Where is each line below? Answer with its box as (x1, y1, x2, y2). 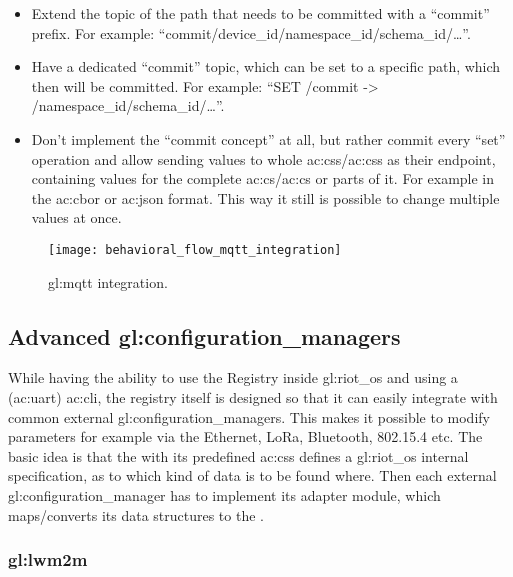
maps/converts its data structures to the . (8, 504, 264, 525)
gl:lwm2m (8, 547, 88, 572)
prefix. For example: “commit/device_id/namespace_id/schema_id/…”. (31, 22, 471, 43)
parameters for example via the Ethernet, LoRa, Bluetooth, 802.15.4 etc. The (8, 426, 483, 447)
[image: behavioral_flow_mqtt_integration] (48, 242, 342, 257)
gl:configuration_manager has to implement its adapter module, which (8, 484, 441, 505)
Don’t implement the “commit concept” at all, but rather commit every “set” (31, 128, 506, 149)
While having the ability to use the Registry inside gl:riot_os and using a (8, 367, 458, 388)
